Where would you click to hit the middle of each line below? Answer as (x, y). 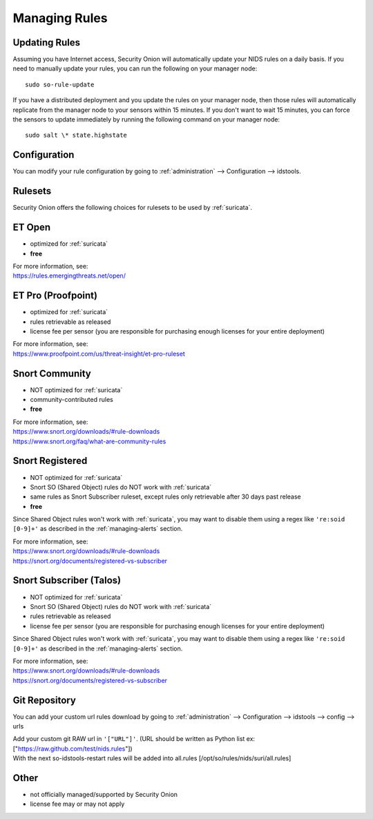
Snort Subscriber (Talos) (67, 580)
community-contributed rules (71, 400)
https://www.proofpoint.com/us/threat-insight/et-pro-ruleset (99, 354)
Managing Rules (60, 18)
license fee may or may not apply (77, 804)
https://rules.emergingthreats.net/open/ (69, 276)
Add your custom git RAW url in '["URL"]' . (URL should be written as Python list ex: (134, 739)
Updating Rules (47, 42)
